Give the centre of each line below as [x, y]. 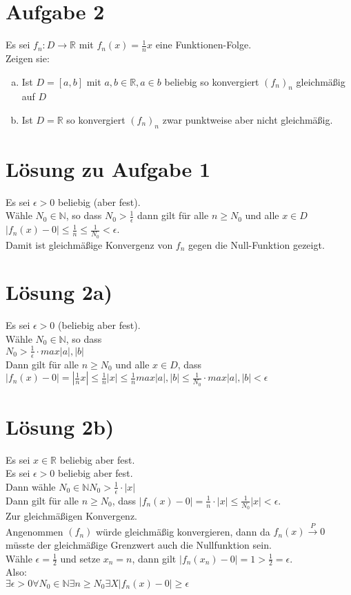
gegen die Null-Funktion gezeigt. [257, 244]
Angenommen [34, 531]
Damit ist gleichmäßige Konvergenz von [89, 244]
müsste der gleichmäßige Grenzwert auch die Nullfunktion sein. [139, 544]
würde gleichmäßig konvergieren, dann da [183, 531]
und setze [80, 558]
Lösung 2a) [59, 292]
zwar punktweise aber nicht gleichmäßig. [248, 119]
